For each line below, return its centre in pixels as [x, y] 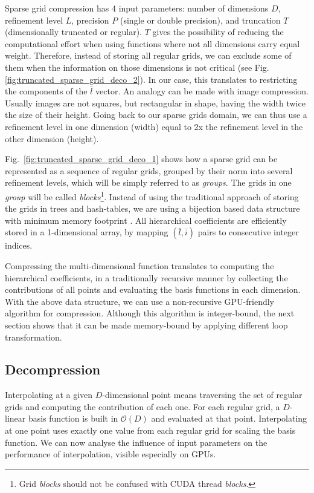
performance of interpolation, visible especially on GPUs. [111, 454]
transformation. [34, 337]
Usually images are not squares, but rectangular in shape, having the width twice [155, 103]
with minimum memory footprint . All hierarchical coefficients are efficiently [146, 220]
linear [15, 418]
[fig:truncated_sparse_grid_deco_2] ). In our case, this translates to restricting [151, 79]
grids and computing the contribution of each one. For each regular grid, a [143, 406]
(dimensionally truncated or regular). [73, 32]
